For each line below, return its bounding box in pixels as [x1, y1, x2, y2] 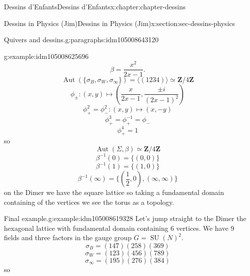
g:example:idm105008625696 [4, 51, 89, 61]
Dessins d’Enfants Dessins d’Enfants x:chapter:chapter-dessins [4, 1, 186, 11]
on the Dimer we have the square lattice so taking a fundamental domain [4, 187, 224, 197]
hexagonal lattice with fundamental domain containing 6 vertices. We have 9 [4, 222, 234, 233]
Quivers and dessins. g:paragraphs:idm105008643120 [4, 34, 159, 45]
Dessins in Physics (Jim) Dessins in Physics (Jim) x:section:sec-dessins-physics [4, 18, 235, 28]
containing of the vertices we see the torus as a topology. [4, 196, 174, 207]
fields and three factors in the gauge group [4, 232, 132, 243]
